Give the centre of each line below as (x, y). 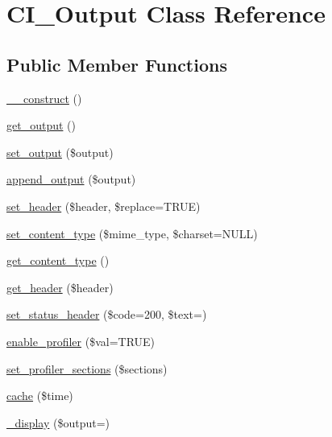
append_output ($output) (71, 179)
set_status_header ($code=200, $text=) (107, 314)
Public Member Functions (117, 64)
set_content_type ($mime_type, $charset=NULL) (132, 233)
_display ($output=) (58, 422)
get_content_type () (58, 260)
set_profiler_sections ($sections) (87, 368)
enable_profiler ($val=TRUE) (81, 341)
